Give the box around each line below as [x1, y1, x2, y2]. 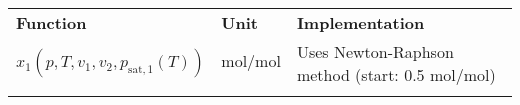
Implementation [296, 11, 425, 34]
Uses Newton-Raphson [296, 40, 454, 63]
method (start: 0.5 [296, 63, 425, 86]
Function [16, 11, 87, 34]
